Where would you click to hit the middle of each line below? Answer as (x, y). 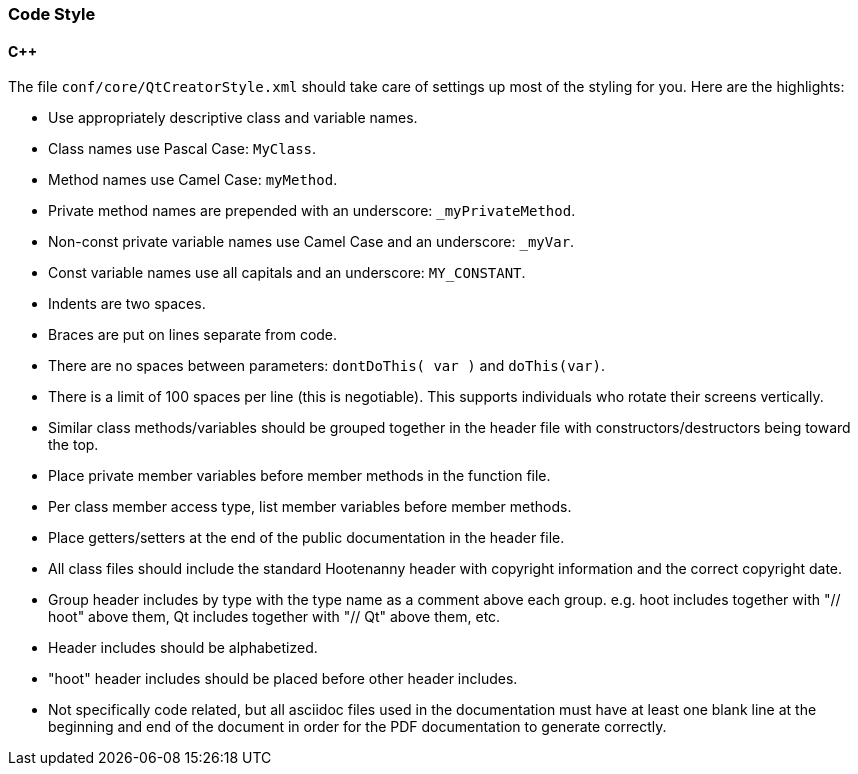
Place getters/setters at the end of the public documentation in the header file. (306, 538)
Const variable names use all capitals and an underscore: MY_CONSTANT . (287, 273)
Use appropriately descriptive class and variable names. (233, 118)
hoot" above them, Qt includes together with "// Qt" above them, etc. (274, 617)
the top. (73, 445)
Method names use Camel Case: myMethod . (193, 180)
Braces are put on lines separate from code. (193, 335)
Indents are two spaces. (127, 304)
